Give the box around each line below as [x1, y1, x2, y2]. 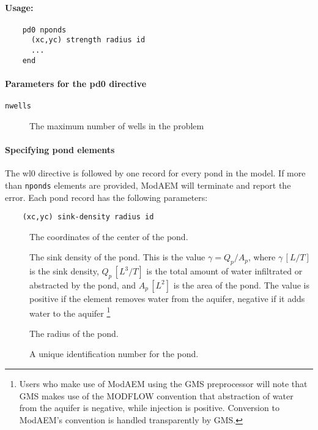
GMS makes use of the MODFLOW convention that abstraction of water [19, 389, 294, 402]
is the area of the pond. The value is [173, 278, 309, 291]
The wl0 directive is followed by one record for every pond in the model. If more [5, 167, 306, 179]
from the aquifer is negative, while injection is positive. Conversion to [19, 401, 279, 414]
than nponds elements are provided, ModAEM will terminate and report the [5, 178, 291, 191]
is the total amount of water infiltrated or [146, 265, 303, 277]
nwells [5, 102, 31, 111]
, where [248, 251, 276, 263]
